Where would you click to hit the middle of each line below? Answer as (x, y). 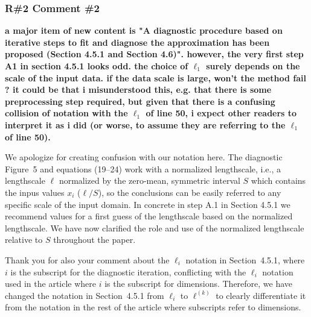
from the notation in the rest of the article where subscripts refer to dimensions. (153, 307)
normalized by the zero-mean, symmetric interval (149, 180)
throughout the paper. (95, 240)
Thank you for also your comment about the (87, 259)
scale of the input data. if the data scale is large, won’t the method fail (155, 77)
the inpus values (35, 192)
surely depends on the (253, 66)
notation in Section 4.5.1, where (245, 259)
